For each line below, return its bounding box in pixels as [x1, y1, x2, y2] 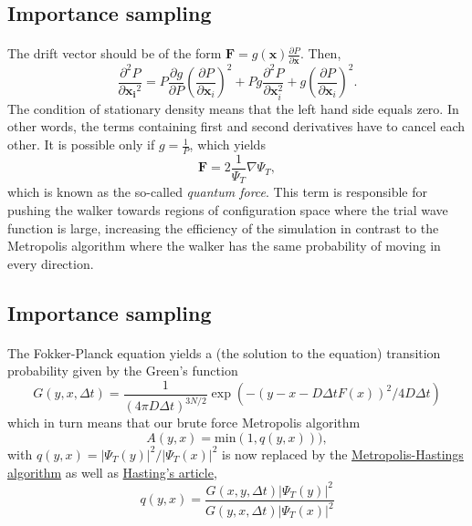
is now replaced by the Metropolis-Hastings [222, 444, 464, 463]
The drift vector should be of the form [7, 44, 222, 63]
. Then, [299, 44, 341, 63]
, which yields [189, 135, 266, 154]
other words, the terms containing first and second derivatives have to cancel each [7, 117, 466, 136]
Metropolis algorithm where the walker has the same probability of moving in [7, 236, 441, 255]
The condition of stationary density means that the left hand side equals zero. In [7, 98, 459, 118]
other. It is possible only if [7, 135, 155, 154]
